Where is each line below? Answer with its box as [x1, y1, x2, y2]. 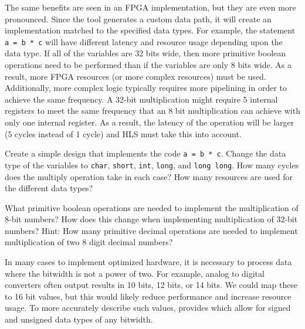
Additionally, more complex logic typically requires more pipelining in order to [5, 82, 287, 94]
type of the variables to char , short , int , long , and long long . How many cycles [5, 158, 299, 171]
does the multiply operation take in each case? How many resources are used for [5, 170, 293, 182]
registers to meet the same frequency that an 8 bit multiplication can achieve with [5, 104, 300, 117]
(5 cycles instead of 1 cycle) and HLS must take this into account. [5, 127, 242, 140]
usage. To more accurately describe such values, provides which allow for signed [5, 301, 291, 314]
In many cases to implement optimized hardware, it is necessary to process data [5, 256, 292, 268]
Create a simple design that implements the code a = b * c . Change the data [5, 147, 286, 160]
